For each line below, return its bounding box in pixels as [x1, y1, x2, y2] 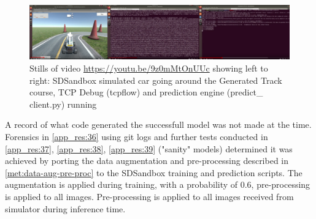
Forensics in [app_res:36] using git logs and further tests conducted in [5, 130, 268, 143]
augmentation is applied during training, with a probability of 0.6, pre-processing [5, 178, 310, 191]
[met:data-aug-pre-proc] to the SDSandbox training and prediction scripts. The [5, 166, 303, 179]
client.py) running [29, 97, 97, 110]
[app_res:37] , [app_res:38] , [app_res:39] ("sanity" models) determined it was [5, 142, 293, 155]
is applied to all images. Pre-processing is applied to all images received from [5, 190, 294, 202]
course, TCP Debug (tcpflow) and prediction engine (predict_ [29, 86, 263, 98]
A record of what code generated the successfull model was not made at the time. [5, 118, 312, 131]
